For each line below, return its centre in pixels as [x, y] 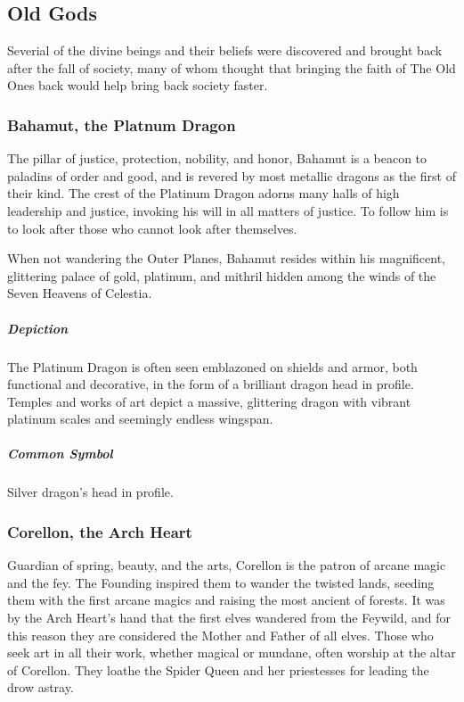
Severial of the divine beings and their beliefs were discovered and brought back [225, 50]
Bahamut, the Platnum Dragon [122, 124]
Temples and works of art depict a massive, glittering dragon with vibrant [209, 401]
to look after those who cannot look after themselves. [152, 228]
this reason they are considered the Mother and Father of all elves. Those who [220, 635]
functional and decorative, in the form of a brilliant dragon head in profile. [211, 384]
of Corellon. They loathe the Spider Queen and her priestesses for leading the [218, 669]
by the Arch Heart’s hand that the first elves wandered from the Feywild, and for [229, 618]
